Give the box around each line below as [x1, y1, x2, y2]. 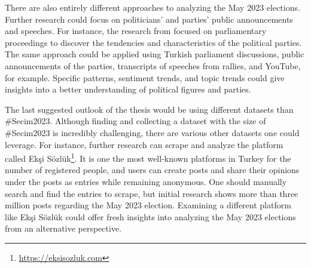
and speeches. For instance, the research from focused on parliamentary [5, 24, 267, 37]
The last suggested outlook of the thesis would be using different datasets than [5, 103, 294, 115]
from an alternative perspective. [5, 222, 122, 235]
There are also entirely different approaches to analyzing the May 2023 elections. [5, 1, 300, 13]
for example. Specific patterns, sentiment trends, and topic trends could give [5, 71, 285, 84]
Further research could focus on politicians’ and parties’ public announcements [5, 13, 293, 25]
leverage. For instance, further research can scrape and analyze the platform [5, 138, 283, 150]
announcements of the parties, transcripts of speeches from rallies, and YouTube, [5, 59, 301, 72]
